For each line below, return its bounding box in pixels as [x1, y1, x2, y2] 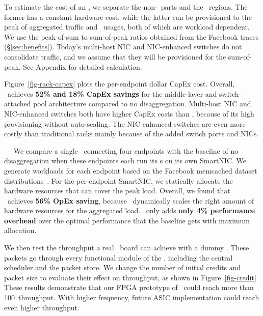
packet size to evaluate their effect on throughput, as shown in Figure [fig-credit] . [4, 272, 258, 282]
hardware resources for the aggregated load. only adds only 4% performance [4, 205, 255, 216]
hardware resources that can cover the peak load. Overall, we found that [4, 185, 230, 196]
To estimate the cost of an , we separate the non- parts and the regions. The [4, 2, 248, 12]
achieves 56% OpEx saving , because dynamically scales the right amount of [7, 195, 254, 206]
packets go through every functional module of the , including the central [4, 252, 233, 263]
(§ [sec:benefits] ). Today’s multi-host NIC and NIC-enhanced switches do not [4, 41, 242, 52]
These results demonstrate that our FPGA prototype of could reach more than [4, 282, 254, 293]
